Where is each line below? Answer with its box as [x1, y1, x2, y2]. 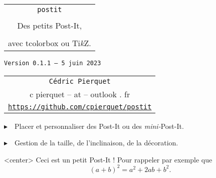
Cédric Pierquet [49, 77, 111, 85]
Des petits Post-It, [17, 20, 82, 31]
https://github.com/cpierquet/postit [8, 102, 152, 111]
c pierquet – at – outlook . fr [30, 88, 130, 100]
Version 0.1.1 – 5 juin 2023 [4, 60, 101, 67]
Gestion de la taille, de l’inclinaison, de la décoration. [15, 137, 178, 148]
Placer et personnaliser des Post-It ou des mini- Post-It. [15, 120, 184, 131]
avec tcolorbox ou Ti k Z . [8, 37, 91, 49]
